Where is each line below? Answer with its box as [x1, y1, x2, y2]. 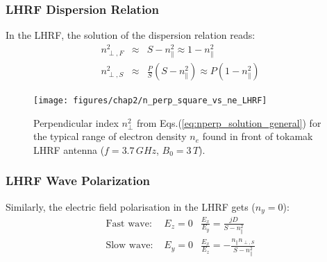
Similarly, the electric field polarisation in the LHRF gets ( [6, 199, 255, 213]
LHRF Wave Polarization [6, 172, 151, 189]
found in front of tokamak [202, 129, 313, 143]
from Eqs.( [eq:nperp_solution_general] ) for [136, 115, 321, 130]
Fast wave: [106, 218, 152, 229]
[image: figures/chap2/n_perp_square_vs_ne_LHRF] [33, 96, 267, 106]
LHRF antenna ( [33, 142, 105, 157]
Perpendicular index [33, 115, 119, 130]
